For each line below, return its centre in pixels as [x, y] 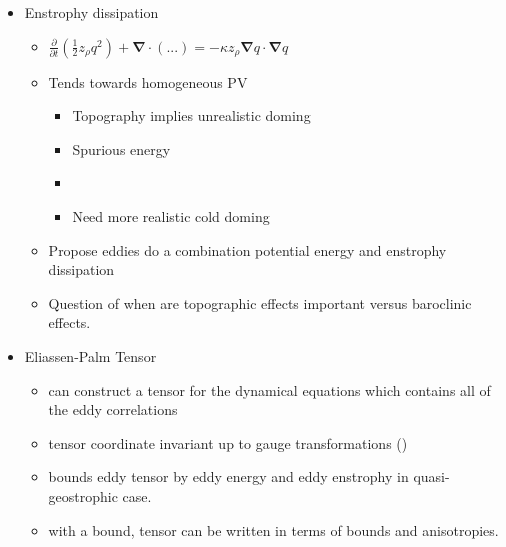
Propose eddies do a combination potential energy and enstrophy [247, 249]
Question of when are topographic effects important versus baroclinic [260, 302]
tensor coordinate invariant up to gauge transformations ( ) [228, 442]
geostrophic [83, 495]
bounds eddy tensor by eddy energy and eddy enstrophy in [228, 476]
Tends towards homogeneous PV [148, 81]
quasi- [431, 476]
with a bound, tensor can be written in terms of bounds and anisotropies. [273, 529]
